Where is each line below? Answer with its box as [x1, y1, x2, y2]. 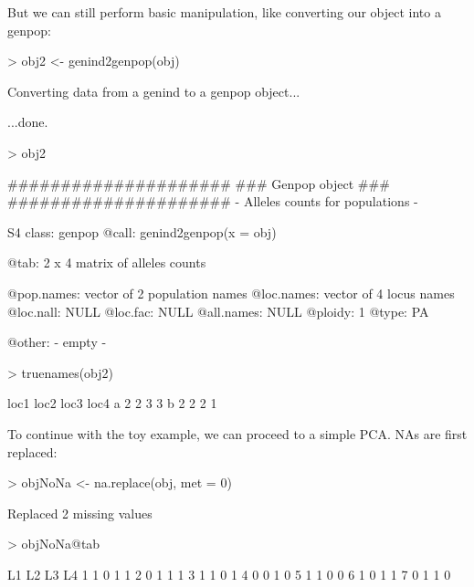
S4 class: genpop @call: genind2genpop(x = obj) [7, 222, 277, 241]
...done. [7, 112, 48, 131]
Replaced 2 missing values [7, 503, 153, 522]
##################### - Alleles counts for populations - [7, 192, 418, 211]
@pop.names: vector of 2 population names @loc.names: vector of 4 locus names [7, 283, 455, 302]
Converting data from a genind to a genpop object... [7, 81, 300, 100]
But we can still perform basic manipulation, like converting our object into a [7, 3, 441, 21]
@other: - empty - [7, 332, 107, 351]
